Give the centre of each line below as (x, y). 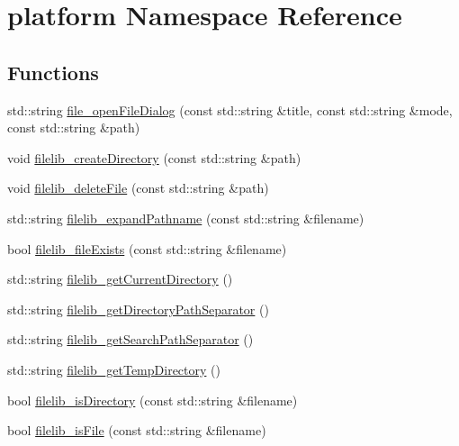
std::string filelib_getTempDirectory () (114, 369)
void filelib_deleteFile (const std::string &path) (138, 188)
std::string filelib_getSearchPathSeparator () (130, 339)
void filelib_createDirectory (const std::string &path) (154, 157)
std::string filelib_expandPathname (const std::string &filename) (186, 218)
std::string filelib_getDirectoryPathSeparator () (138, 309)
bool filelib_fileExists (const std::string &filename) (147, 248)
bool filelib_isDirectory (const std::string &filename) (153, 400)
